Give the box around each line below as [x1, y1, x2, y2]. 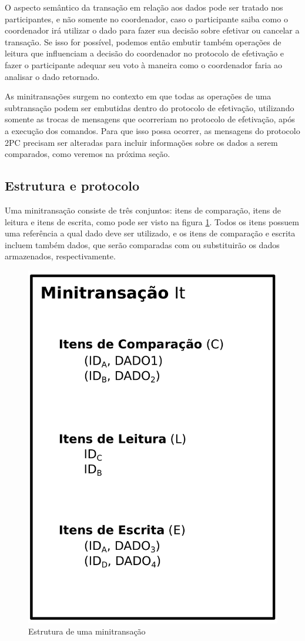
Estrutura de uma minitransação [28, 625, 146, 637]
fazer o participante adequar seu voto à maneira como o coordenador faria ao [5, 58, 283, 71]
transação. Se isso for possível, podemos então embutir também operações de [5, 35, 281, 48]
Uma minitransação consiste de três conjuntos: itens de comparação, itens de [5, 203, 281, 216]
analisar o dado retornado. [5, 70, 100, 82]
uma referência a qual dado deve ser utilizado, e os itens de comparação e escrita [5, 227, 296, 239]
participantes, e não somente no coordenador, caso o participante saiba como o [5, 12, 288, 25]
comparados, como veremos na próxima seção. [5, 148, 170, 160]
